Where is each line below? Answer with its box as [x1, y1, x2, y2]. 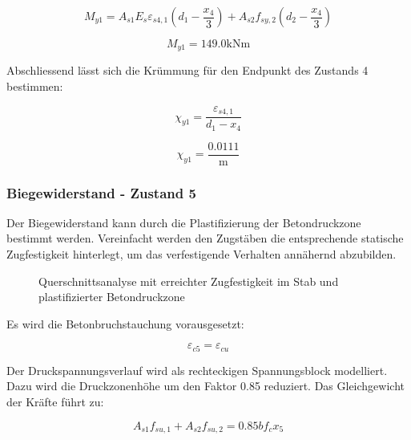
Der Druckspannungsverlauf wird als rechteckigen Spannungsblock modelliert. [6, 361, 388, 378]
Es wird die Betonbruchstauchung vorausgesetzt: [6, 315, 244, 332]
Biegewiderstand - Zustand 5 [6, 182, 196, 202]
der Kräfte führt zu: [6, 393, 104, 410]
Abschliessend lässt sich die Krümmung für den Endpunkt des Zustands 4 [6, 62, 369, 79]
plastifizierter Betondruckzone [38, 288, 185, 305]
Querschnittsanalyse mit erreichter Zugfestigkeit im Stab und [38, 272, 339, 289]
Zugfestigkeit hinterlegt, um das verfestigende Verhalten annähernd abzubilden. [6, 246, 397, 263]
